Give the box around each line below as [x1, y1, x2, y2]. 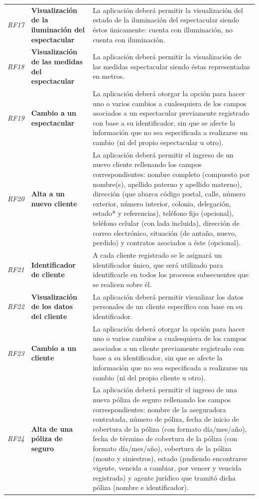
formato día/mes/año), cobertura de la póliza [93, 443, 232, 454]
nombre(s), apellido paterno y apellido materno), [93, 178, 242, 189]
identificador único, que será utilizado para [93, 259, 223, 270]
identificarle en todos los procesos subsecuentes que [93, 269, 249, 280]
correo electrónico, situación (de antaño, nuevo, [93, 227, 237, 238]
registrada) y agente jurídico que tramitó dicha [93, 472, 236, 483]
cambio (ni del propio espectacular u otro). [93, 137, 224, 147]
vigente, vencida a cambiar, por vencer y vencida [93, 463, 242, 473]
